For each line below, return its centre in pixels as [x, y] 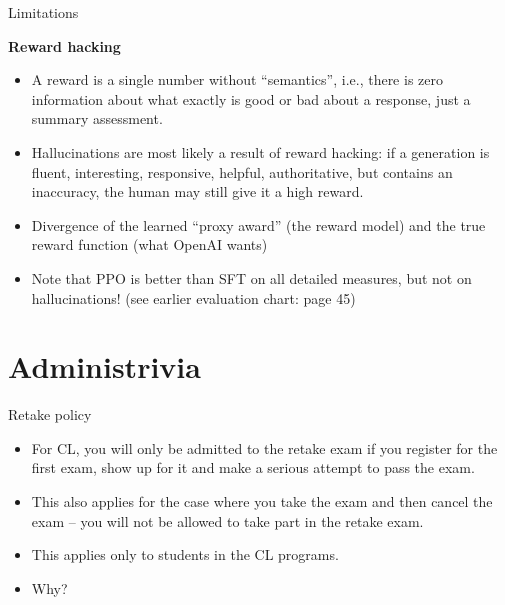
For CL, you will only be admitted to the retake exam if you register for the [264, 447]
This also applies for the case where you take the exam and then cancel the [262, 501]
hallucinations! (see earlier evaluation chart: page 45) [193, 297]
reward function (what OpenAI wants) [149, 244]
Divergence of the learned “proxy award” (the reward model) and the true [258, 224]
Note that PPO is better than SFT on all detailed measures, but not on [251, 277]
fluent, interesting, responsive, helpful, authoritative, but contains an [242, 171]
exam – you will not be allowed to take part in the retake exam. [227, 520]
